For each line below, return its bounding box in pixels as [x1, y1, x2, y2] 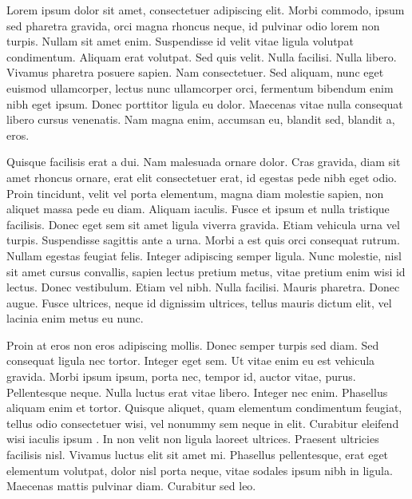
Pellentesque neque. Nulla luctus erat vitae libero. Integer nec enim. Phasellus [6, 383, 388, 400]
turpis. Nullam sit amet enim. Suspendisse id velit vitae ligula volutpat [6, 33, 354, 50]
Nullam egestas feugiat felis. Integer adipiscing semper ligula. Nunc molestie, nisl [6, 247, 402, 263]
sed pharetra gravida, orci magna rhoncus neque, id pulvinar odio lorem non [6, 17, 380, 34]
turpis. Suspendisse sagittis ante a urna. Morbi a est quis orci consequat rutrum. [6, 232, 400, 248]
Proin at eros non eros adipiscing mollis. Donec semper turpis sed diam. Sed [6, 336, 379, 353]
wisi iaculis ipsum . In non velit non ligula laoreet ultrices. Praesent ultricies [6, 430, 379, 447]
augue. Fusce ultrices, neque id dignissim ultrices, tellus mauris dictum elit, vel [6, 294, 392, 311]
